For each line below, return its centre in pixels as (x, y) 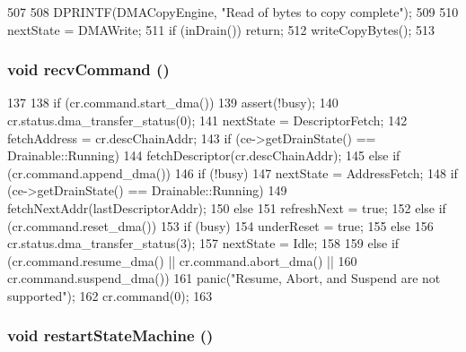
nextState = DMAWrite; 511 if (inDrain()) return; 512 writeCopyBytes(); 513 (221, 29)
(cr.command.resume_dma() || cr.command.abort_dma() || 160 (182, 260)
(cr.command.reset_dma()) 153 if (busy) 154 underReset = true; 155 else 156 (220, 225)
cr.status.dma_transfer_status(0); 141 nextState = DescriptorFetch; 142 (207, 120)
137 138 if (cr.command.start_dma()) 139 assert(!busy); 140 (173, 103)
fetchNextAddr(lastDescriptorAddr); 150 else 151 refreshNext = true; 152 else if (227, 207)
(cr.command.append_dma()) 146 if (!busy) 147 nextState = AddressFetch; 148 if (233, 172)
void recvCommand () (88, 69)
